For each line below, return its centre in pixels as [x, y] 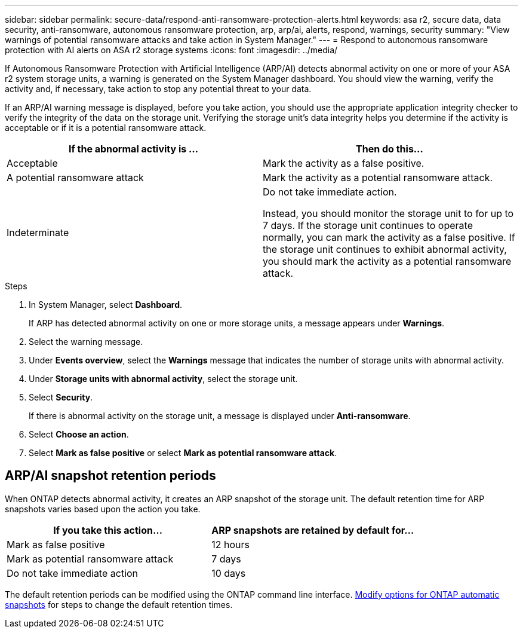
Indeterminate [38, 233]
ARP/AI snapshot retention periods [110, 476]
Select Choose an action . [79, 434]
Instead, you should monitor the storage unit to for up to [388, 213]
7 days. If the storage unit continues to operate [368, 225]
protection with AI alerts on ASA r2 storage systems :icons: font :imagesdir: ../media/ [171, 50]
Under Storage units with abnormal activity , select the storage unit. [163, 379]
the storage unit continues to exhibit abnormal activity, [385, 249]
